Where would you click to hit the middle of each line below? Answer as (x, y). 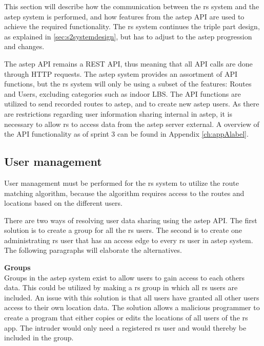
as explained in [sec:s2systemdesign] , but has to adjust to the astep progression (128, 36)
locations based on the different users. (63, 203)
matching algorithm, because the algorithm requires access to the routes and (124, 193)
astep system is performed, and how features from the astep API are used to (124, 16)
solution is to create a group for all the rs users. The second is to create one (123, 230)
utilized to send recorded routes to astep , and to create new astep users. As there (132, 104)
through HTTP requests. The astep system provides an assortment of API (121, 73)
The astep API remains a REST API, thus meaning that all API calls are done (128, 63)
